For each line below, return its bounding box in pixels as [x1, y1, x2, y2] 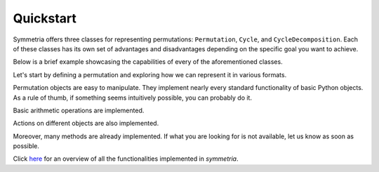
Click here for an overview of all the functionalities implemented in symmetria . [13, 154, 239, 163]
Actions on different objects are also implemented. [13, 119, 159, 128]
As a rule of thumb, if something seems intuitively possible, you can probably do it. [13, 93, 253, 102]
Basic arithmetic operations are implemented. [13, 106, 145, 114]
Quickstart [13, 11, 77, 26]
